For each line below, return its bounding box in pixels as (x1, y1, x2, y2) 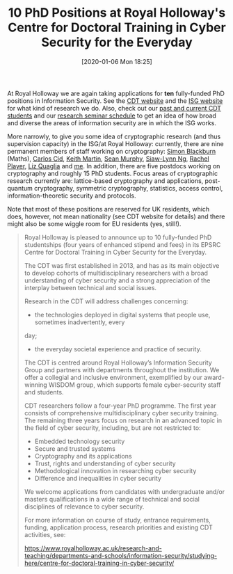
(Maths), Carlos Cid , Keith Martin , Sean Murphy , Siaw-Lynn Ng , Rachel (7, 154, 210, 163)
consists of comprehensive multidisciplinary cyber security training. (24, 408, 219, 417)
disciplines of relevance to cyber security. (24, 502, 145, 511)
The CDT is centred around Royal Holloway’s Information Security (24, 358, 212, 367)
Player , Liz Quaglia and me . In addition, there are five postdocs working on (7, 161, 220, 170)
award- (204, 373, 225, 381)
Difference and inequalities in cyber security (34, 474, 162, 482)
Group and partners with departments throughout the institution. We (24, 365, 220, 374)
